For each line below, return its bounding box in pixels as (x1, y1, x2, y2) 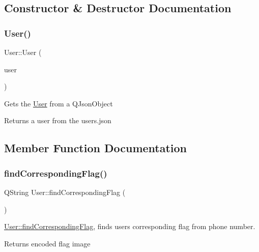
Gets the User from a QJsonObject (4, 98, 113, 108)
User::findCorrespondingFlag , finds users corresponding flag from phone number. (4, 221, 255, 232)
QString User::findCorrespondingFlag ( (4, 186, 126, 197)
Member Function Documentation (4, 140, 187, 156)
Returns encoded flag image (4, 238, 91, 248)
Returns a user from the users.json (4, 115, 111, 126)
